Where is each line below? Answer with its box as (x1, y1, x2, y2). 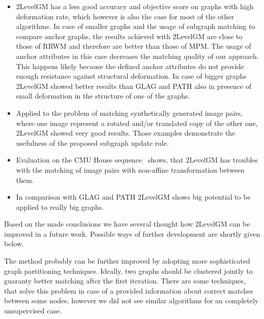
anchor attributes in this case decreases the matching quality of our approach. (16, 50, 259, 61)
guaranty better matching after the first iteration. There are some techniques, (4, 275, 246, 286)
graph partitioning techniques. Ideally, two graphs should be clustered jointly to (4, 265, 253, 276)
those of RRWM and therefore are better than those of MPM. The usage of (16, 41, 251, 51)
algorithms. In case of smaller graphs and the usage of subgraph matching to (16, 21, 255, 31)
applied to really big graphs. (16, 201, 104, 212)
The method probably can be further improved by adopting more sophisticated (4, 256, 250, 266)
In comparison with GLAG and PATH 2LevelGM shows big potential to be (16, 192, 251, 202)
